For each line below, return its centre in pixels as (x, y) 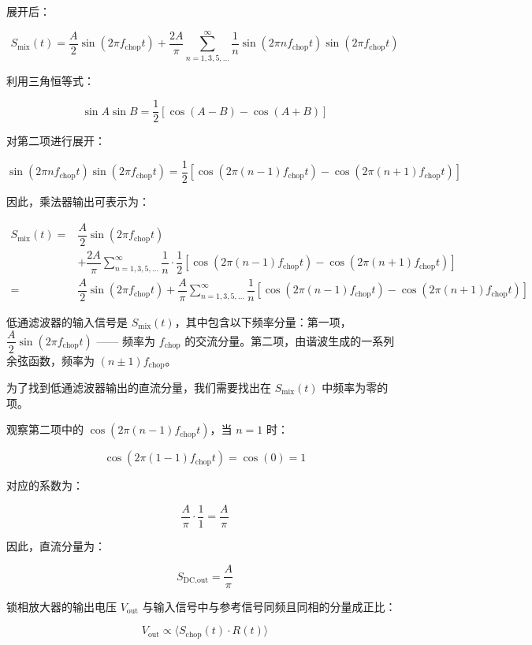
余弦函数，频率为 (50, 360)
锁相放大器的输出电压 (61, 606)
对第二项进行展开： (56, 141)
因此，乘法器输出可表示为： (78, 201)
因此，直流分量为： (56, 545)
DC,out (196, 581)
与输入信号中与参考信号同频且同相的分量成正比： (269, 606)
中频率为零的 (355, 388)
